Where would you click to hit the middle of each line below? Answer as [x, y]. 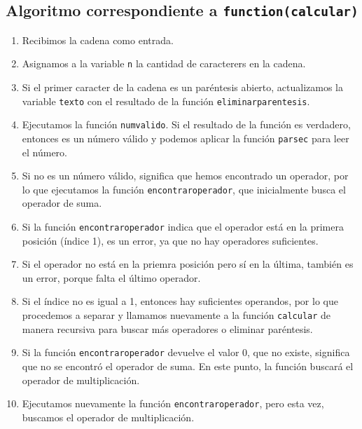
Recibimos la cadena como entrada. [98, 40]
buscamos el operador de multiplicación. [108, 417]
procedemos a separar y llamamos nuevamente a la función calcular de [176, 315]
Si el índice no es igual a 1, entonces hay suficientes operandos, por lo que [180, 301]
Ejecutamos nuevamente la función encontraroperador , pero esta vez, [173, 403]
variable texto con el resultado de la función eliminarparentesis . [166, 101]
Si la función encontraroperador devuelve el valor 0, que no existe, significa [186, 352]
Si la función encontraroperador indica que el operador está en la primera [183, 227]
